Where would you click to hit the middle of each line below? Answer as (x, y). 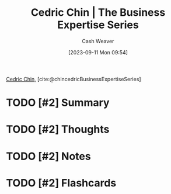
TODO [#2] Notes (49, 156)
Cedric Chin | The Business (98, 13)
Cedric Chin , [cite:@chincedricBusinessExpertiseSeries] (74, 79)
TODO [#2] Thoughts (58, 129)
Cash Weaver (98, 41)
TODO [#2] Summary (58, 103)
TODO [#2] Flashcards (61, 183)
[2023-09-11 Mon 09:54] (98, 52)
